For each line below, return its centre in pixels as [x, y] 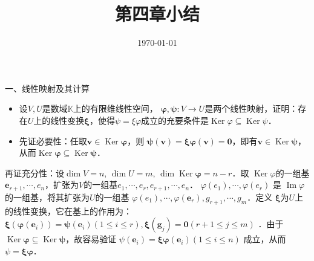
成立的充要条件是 [175, 120]
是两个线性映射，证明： [251, 108]
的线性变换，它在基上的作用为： [68, 211]
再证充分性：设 [34, 172]
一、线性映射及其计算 [47, 88]
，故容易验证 [91, 239]
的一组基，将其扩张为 [47, 197]
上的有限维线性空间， [115, 108]
